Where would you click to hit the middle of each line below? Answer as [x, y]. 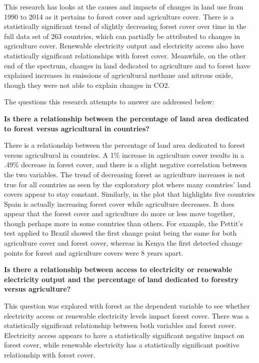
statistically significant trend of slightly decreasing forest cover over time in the [125, 26]
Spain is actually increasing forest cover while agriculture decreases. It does [119, 203]
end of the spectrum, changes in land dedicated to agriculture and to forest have [127, 65]
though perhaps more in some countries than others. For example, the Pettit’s [123, 223]
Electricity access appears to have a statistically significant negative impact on [124, 335]
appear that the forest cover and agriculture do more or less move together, [119, 213]
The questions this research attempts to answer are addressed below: [109, 102]
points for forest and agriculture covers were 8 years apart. [94, 252]
